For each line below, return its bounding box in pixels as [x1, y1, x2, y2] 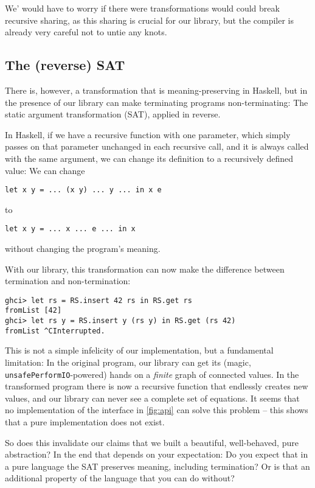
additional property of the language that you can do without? [5, 472, 235, 484]
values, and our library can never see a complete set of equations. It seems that [5, 391, 300, 404]
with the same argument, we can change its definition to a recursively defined [5, 152, 293, 164]
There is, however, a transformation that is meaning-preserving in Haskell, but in [5, 83, 308, 96]
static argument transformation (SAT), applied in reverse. [5, 108, 221, 120]
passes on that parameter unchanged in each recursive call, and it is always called [5, 140, 309, 153]
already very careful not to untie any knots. [5, 26, 167, 38]
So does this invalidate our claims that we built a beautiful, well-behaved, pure [5, 436, 299, 448]
